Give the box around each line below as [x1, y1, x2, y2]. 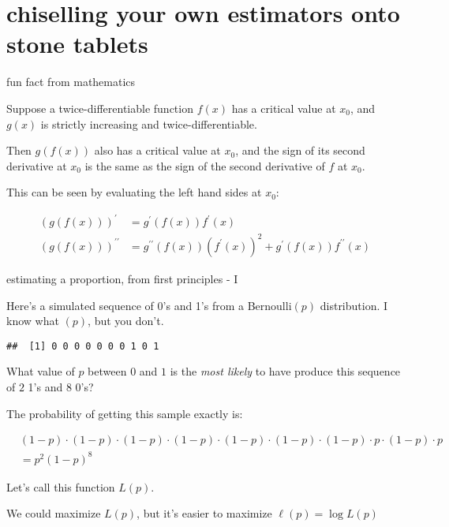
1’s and [28, 378, 63, 394]
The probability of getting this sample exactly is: [6, 405, 243, 421]
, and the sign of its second [235, 142, 365, 159]
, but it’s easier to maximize [137, 505, 272, 521]
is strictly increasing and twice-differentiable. [40, 115, 257, 132]
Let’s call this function [6, 478, 115, 495]
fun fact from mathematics [6, 73, 136, 90]
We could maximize [6, 505, 101, 521]
